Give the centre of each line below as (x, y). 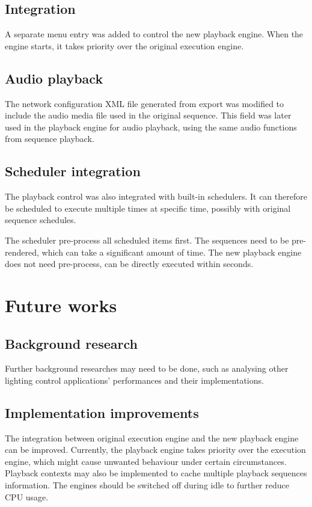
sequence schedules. (41, 220)
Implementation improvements (102, 412)
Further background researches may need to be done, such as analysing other (147, 368)
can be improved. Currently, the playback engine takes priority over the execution (155, 450)
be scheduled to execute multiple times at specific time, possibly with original (148, 208)
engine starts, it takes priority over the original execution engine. (124, 45)
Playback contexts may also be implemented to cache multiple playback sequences (156, 473)
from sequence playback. (50, 139)
